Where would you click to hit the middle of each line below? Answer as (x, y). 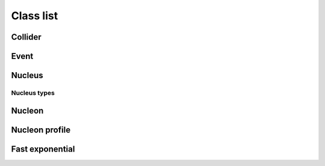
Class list (35, 16)
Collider (26, 37)
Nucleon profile (41, 130)
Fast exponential (43, 149)
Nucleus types (33, 93)
